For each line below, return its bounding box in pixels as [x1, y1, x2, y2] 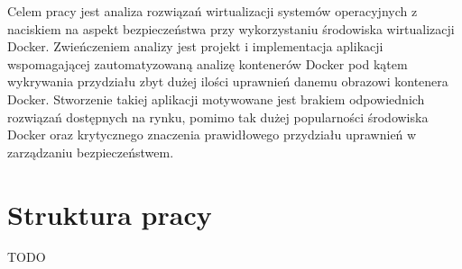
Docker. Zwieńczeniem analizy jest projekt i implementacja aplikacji [7, 37, 383, 56]
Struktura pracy [7, 195, 212, 232]
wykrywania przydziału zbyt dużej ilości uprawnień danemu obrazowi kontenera [7, 72, 448, 91]
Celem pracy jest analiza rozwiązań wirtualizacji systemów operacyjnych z [7, 2, 418, 20]
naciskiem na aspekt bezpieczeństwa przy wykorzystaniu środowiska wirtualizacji [7, 19, 455, 38]
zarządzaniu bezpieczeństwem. [7, 142, 174, 161]
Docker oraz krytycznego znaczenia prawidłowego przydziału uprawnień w [7, 125, 417, 144]
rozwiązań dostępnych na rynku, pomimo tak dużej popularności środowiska [7, 107, 429, 126]
